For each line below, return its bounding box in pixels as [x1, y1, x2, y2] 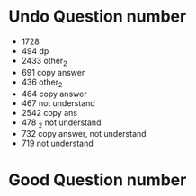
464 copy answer [21, 88, 87, 99]
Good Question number [8, 169, 187, 190]
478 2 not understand [21, 117, 102, 129]
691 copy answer [21, 67, 85, 77]
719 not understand [21, 138, 94, 149]
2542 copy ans [21, 107, 78, 118]
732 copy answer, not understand [21, 129, 147, 139]
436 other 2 [21, 76, 63, 89]
